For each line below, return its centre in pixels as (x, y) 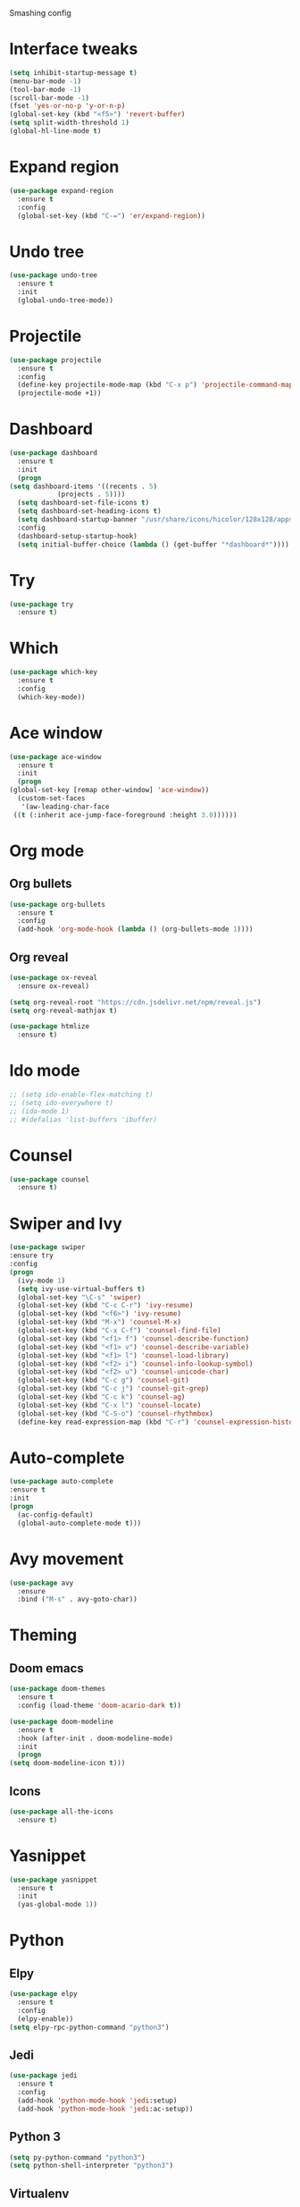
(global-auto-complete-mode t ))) (79, 1523)
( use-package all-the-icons (62, 1811)
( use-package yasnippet (54, 1880)
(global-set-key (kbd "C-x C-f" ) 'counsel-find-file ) (119, 1331)
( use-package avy (42, 1583)
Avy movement (67, 1559)
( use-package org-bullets (57, 904)
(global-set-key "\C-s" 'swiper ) (79, 1297)
